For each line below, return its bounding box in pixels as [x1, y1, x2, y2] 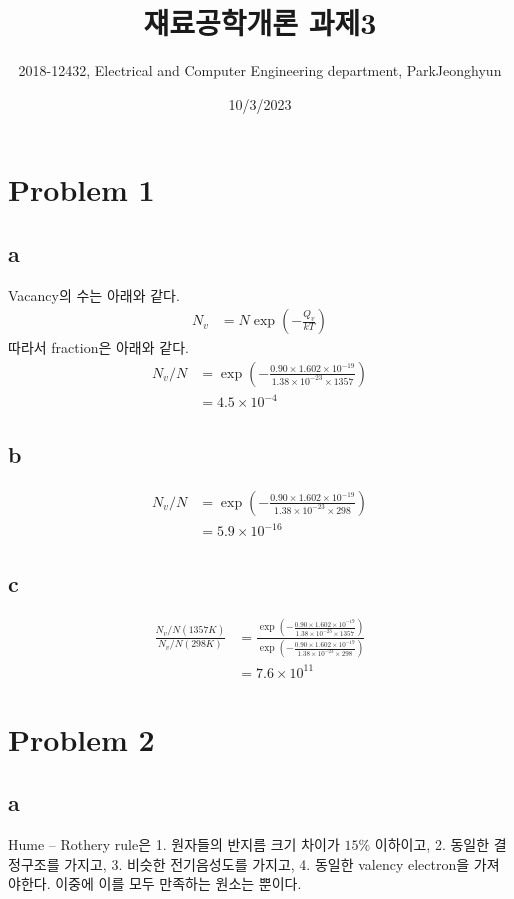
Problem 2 [8, 718, 155, 759]
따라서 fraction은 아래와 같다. [8, 337, 189, 358]
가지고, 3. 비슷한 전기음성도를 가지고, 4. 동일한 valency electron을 [64, 853, 470, 874]
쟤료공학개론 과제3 [143, 2, 377, 43]
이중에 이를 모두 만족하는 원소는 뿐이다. [55, 873, 302, 894]
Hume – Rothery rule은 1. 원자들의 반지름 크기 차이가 [8, 834, 340, 855]
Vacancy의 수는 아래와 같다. [8, 284, 180, 305]
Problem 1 [8, 169, 155, 210]
